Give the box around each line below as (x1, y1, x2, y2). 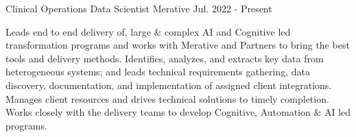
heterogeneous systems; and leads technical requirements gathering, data (5, 64, 310, 79)
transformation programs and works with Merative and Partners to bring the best (5, 38, 350, 52)
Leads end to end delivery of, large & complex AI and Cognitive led (5, 24, 291, 38)
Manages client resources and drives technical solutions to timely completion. (5, 91, 329, 105)
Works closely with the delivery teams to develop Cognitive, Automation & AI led (5, 105, 351, 119)
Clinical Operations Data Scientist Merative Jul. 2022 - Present (5, 1, 272, 15)
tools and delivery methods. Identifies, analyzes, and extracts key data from (5, 51, 324, 65)
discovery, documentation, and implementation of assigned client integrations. (5, 77, 332, 92)
